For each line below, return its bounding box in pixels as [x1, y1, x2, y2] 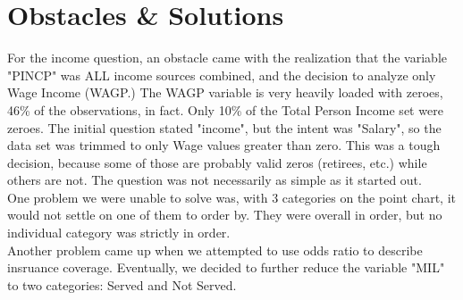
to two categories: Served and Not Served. [7, 275, 237, 294]
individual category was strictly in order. [7, 223, 231, 242]
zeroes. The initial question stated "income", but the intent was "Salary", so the [7, 118, 442, 137]
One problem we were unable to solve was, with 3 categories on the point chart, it [7, 187, 456, 206]
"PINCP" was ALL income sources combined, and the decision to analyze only [7, 65, 436, 84]
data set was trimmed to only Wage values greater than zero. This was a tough [7, 136, 441, 154]
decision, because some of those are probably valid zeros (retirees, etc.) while [7, 153, 427, 171]
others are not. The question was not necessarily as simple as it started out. [7, 171, 422, 189]
